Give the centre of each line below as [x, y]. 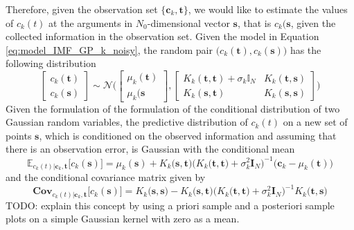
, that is [254, 22]
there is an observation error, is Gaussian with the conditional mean [150, 149]
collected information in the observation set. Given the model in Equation [162, 36]
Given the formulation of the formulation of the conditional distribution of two [173, 108]
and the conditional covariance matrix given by [106, 177]
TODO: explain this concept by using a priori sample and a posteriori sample [170, 205]
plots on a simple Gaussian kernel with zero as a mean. [123, 219]
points [19, 135]
